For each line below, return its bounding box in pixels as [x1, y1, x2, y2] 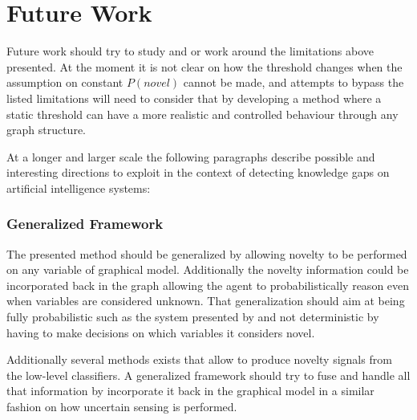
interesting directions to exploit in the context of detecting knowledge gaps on [6, 164, 390, 181]
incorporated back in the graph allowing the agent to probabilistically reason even [6, 276, 410, 293]
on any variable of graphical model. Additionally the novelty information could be [6, 261, 409, 278]
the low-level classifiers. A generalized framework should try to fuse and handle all [6, 366, 411, 383]
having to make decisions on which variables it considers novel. [6, 324, 315, 340]
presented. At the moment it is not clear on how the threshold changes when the [6, 58, 403, 75]
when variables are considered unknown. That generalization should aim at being [6, 292, 405, 309]
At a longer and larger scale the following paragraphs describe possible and [6, 148, 375, 165]
